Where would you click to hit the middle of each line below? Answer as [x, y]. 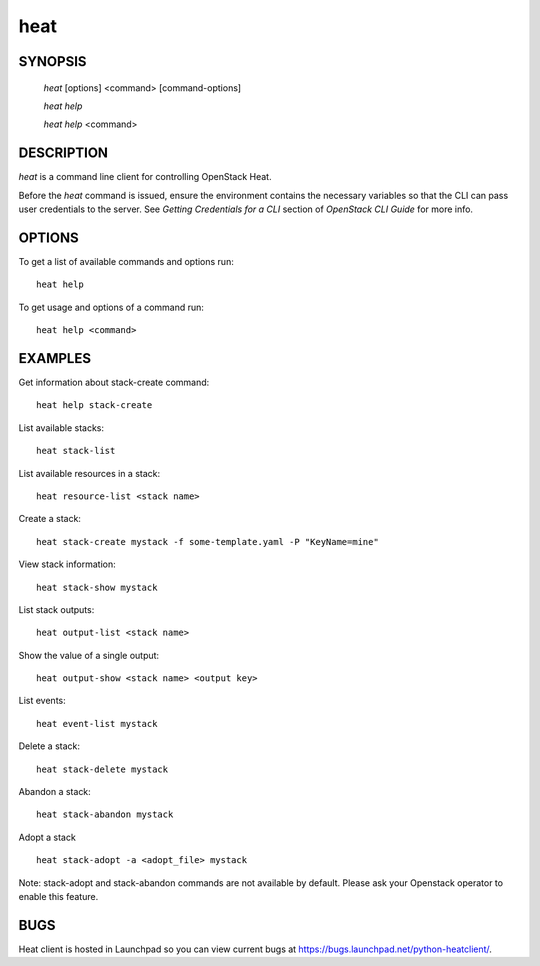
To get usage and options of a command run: [111, 307]
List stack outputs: [56, 609]
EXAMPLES [55, 358]
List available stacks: [61, 427]
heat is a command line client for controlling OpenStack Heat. [145, 177]
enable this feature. [58, 896]
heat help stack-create [94, 405]
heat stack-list [76, 451]
